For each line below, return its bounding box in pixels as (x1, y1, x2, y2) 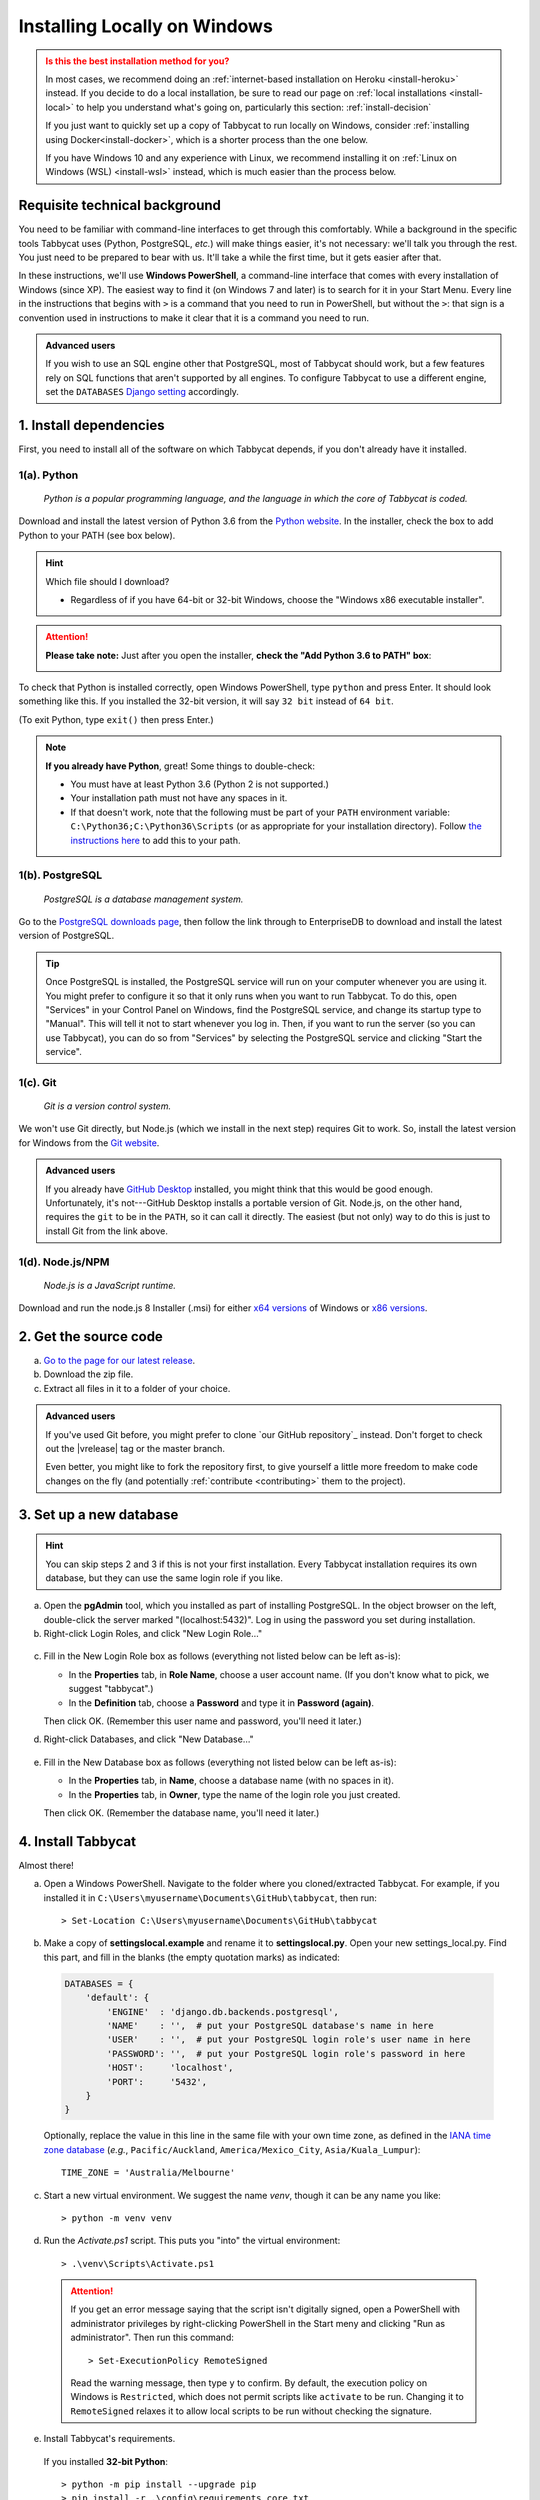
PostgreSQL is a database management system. (43, 893, 244, 905)
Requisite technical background (18, 197, 222, 214)
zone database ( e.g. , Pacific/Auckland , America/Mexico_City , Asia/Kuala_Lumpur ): (43, 2143, 421, 2155)
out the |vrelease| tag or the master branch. (45, 1442, 225, 1454)
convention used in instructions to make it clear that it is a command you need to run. (18, 311, 370, 324)
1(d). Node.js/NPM (18, 1255, 110, 1269)
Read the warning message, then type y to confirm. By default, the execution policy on (70, 2377, 428, 2389)
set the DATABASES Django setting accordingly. (45, 386, 240, 398)
